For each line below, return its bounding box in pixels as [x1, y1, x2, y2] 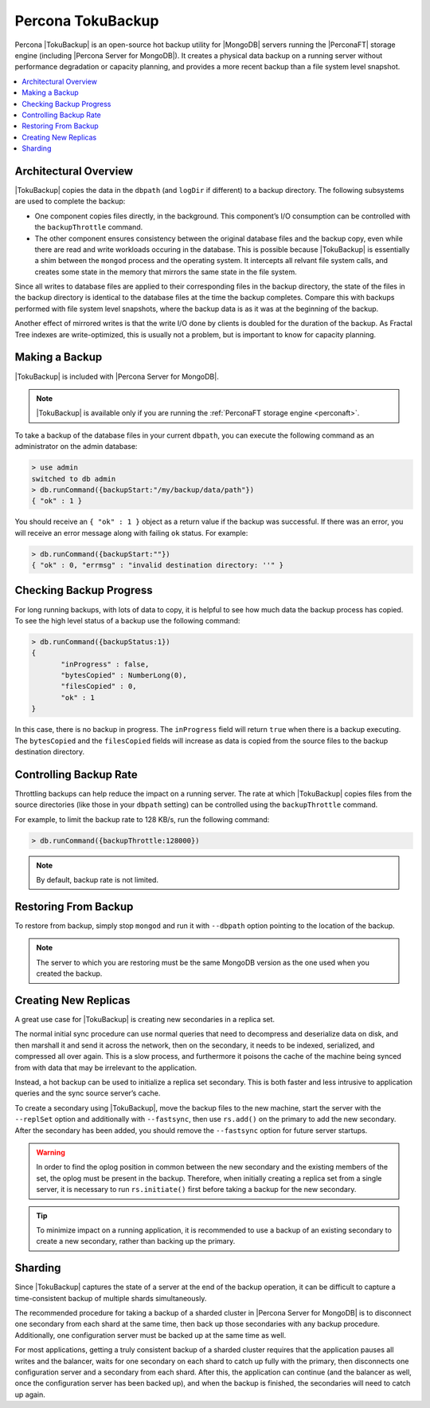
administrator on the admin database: [14, 442, 138, 451]
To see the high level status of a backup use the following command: [14, 616, 240, 625]
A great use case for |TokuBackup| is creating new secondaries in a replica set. [14, 1015, 275, 1025]
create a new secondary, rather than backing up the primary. [36, 1237, 236, 1246]
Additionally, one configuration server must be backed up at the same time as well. [14, 1330, 287, 1339]
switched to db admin [31, 474, 116, 483]
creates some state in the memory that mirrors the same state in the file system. [34, 267, 298, 277]
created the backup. [36, 969, 103, 978]
